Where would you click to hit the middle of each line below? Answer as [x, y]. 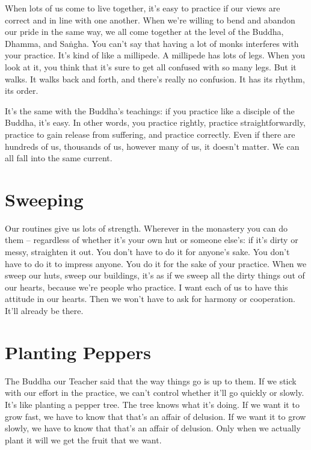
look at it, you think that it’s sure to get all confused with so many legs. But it [151, 66]
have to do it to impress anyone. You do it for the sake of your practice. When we [156, 263]
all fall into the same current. [59, 158]
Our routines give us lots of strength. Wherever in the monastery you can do [146, 228]
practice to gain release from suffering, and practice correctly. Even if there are [150, 134]
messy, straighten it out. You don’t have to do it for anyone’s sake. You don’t [147, 252]
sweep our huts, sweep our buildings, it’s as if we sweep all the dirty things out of [155, 275]
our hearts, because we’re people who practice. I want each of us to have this [146, 287]
